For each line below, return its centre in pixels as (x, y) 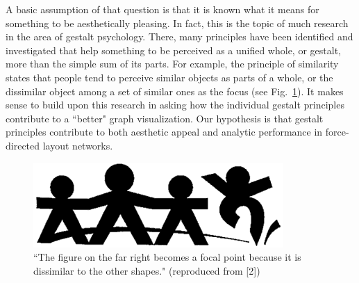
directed (23, 145)
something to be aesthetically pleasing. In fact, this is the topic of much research (177, 23)
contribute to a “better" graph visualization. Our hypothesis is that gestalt (165, 118)
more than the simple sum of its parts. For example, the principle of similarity (172, 64)
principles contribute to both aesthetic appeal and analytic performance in (164, 132)
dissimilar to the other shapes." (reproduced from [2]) (147, 270)
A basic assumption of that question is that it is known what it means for (162, 9)
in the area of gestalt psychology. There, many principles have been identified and (179, 37)
